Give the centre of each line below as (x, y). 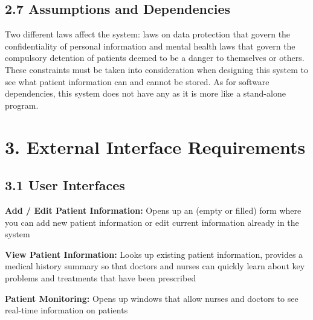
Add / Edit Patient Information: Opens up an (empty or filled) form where (153, 210)
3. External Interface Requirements (155, 146)
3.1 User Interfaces (65, 185)
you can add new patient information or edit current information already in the (152, 222)
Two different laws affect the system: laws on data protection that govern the (148, 34)
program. (22, 105)
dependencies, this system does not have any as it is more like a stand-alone (145, 93)
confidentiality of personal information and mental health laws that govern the (150, 46)
